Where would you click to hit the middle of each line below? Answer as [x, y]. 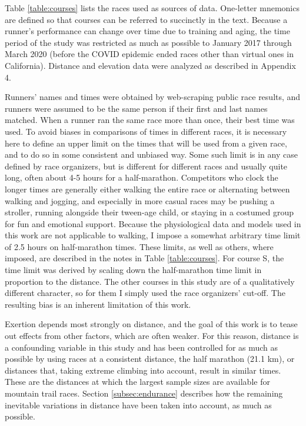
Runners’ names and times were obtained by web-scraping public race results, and [153, 97]
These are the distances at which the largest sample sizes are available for [137, 382]
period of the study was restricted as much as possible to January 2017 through [148, 42]
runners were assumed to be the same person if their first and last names [136, 108]
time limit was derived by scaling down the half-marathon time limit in [133, 270]
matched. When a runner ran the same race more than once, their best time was [150, 120]
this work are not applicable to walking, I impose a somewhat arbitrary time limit [153, 235]
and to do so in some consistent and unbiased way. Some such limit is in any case [151, 154]
